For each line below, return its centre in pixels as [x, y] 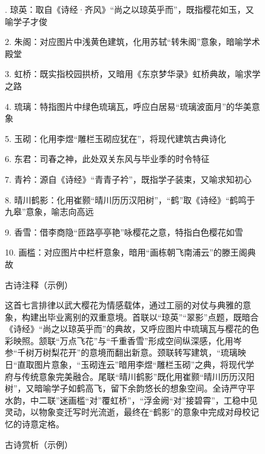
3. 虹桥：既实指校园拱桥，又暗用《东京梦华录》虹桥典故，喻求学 [133, 74]
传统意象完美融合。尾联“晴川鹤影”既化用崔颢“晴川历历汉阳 [138, 376]
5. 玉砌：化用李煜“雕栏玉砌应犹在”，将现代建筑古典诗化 [116, 138]
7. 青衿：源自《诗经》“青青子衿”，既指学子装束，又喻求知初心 [128, 179]
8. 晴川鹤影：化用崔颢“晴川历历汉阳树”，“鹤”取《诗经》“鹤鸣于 [130, 199]
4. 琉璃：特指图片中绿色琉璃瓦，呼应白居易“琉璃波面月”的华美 [128, 106]
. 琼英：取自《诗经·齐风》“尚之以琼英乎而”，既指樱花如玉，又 [129, 9]
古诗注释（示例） [39, 284]
